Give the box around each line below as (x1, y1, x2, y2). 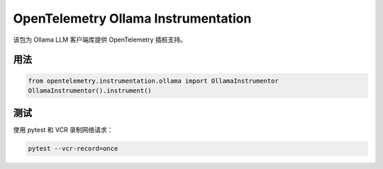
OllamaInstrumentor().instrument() (28, 86, 152, 95)
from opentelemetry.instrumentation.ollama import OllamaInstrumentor (28, 76, 279, 85)
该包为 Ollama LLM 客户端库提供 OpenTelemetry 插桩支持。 (13, 35, 187, 44)
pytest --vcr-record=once (28, 145, 118, 153)
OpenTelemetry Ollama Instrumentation (13, 11, 252, 26)
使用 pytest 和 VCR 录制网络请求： (13, 126, 113, 134)
